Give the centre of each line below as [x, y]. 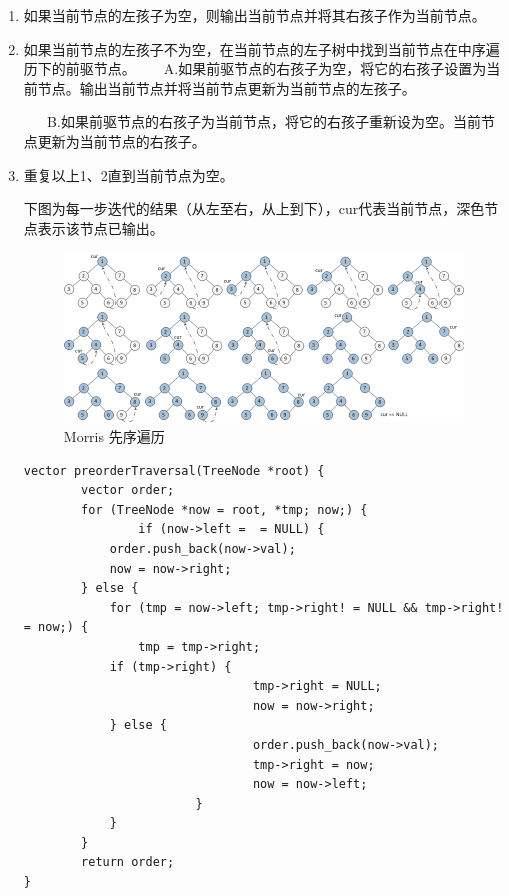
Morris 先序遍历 [114, 436]
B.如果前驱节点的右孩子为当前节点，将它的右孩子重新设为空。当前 [264, 121]
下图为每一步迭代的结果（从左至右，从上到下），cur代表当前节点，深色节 [261, 208]
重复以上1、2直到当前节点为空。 [128, 174]
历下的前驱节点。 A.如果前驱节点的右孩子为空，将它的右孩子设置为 [255, 68]
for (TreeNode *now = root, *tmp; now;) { [224, 509]
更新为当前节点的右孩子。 [121, 140]
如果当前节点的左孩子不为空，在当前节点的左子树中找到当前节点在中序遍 [261, 48]
